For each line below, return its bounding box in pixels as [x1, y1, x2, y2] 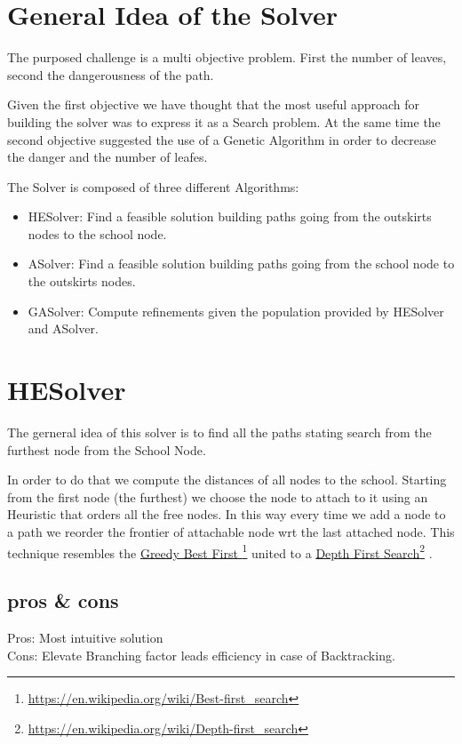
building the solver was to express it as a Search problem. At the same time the [7, 112, 441, 131]
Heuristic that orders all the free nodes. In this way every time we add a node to [7, 505, 446, 524]
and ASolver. [28, 319, 99, 338]
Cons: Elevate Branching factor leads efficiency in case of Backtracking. [7, 645, 395, 664]
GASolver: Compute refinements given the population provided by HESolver [28, 301, 444, 320]
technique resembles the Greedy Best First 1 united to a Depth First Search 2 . [7, 540, 433, 562]
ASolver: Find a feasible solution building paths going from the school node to [28, 254, 455, 273]
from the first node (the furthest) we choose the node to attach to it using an [7, 487, 428, 506]
